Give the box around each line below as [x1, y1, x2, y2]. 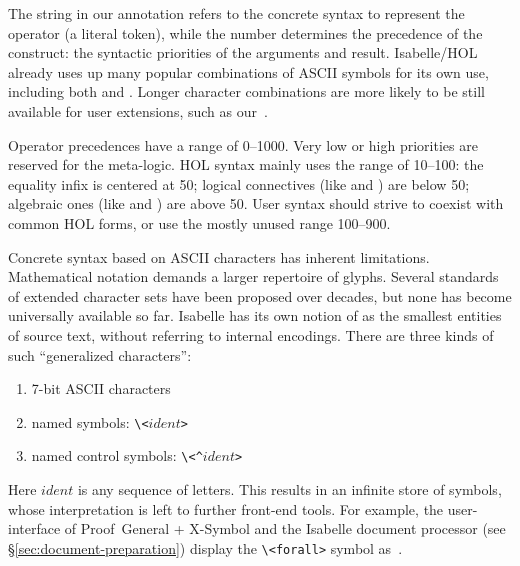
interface [8, 518, 61, 539]
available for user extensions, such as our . [8, 100, 268, 121]
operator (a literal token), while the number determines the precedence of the [8, 22, 483, 43]
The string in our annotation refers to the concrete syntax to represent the [8, 3, 465, 23]
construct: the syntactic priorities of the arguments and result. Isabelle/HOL [8, 42, 478, 63]
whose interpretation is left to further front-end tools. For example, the [8, 498, 444, 519]
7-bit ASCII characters [31, 378, 171, 399]
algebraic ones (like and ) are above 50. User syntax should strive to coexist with [8, 193, 504, 214]
